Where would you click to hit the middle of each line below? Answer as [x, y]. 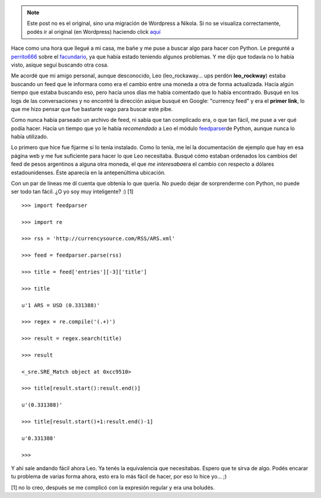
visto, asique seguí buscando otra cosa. [60, 65]
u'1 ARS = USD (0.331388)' [61, 305]
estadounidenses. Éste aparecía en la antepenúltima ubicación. [88, 172]
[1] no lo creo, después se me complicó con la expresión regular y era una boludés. [113, 487]
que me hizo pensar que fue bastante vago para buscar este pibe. [92, 109]
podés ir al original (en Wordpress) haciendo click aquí [94, 31]
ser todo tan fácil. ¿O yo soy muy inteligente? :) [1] [72, 192]
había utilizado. [30, 137]
